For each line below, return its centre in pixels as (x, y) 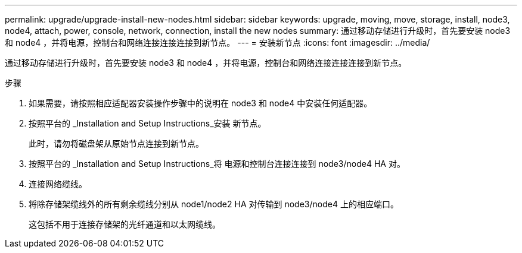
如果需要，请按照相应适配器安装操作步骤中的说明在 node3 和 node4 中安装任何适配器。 (201, 103)
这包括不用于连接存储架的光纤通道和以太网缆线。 (125, 224)
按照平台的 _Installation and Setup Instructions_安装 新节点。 (147, 123)
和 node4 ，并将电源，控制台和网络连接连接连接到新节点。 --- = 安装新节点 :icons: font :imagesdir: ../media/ (218, 42)
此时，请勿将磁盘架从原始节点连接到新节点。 (116, 143)
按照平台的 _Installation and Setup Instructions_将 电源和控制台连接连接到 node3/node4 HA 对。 (217, 164)
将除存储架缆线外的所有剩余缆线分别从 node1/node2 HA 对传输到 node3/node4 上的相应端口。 (214, 204)
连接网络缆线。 (58, 184)
